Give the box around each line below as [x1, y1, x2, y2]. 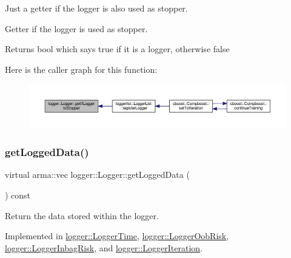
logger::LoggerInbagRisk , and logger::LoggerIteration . [5, 241, 203, 254]
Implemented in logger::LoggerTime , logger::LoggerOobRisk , [5, 229, 229, 242]
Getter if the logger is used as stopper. [5, 22, 148, 35]
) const [5, 189, 31, 202]
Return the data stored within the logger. [5, 209, 159, 222]
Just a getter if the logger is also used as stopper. [5, 2, 188, 14]
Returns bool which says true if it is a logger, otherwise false [5, 42, 230, 55]
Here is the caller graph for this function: [5, 63, 158, 75]
